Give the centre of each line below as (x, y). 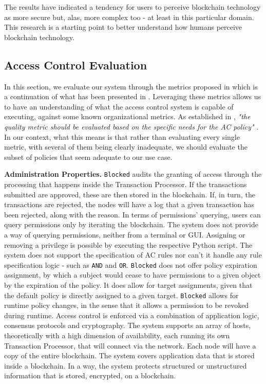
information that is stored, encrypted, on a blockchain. (90, 376)
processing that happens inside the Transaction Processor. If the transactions (126, 184)
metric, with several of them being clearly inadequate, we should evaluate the (126, 147)
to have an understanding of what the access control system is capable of (119, 106)
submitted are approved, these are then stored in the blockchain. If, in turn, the (130, 194)
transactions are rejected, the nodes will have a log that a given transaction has (129, 204)
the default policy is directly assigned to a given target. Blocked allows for (121, 295)
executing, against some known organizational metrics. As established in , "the (127, 116)
